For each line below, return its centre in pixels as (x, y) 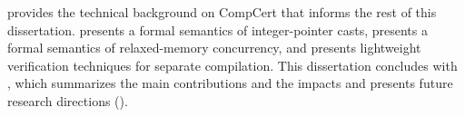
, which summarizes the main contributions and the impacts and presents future (230, 83)
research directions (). (68, 100)
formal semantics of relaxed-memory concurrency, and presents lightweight (214, 48)
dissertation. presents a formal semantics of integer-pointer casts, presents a (218, 29)
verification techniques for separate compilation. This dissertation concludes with (232, 65)
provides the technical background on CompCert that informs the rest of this (222, 12)
